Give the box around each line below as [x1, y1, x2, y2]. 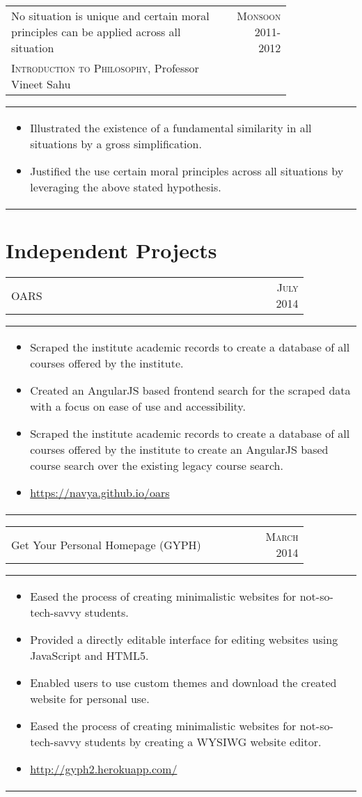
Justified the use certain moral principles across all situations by [30, 163, 344, 179]
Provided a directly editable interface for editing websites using [30, 631, 338, 648]
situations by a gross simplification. [30, 136, 202, 152]
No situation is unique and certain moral [11, 8, 210, 24]
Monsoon [237, 8, 281, 24]
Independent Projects [6, 236, 217, 265]
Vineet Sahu [11, 76, 71, 92]
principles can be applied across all [11, 24, 181, 40]
